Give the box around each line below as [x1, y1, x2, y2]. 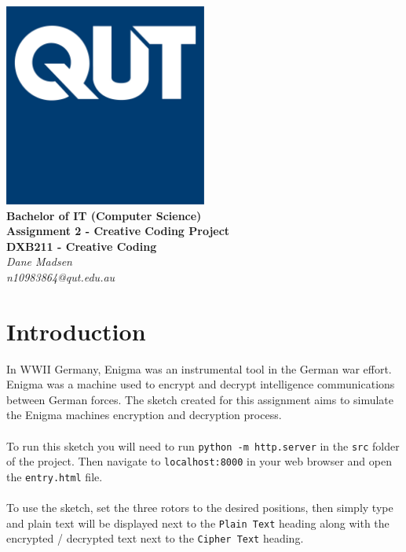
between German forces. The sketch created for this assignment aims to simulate [6, 391, 394, 407]
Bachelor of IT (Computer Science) [6, 207, 202, 223]
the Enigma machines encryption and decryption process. [6, 407, 282, 423]
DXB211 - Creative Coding [6, 237, 157, 254]
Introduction [6, 315, 146, 347]
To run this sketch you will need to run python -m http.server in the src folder [6, 437, 400, 454]
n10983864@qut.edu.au [6, 268, 115, 285]
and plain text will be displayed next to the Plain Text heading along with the [6, 514, 390, 531]
